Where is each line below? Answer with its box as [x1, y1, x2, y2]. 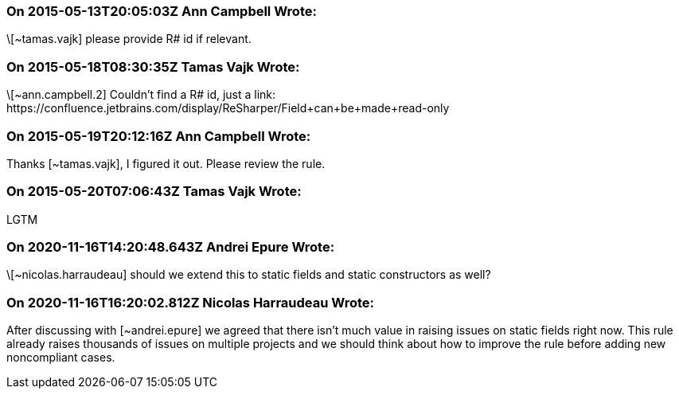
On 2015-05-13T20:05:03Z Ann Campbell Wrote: [6, 3, 317, 19]
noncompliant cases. [6, 350, 115, 365]
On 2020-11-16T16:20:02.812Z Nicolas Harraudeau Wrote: [6, 294, 375, 311]
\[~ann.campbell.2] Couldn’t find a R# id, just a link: [6, 88, 276, 102]
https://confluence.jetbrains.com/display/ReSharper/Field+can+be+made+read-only [6, 101, 450, 115]
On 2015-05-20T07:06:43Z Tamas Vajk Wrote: [6, 183, 302, 200]
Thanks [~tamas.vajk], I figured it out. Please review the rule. [6, 156, 326, 170]
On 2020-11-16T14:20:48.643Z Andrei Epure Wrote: [6, 239, 335, 255]
